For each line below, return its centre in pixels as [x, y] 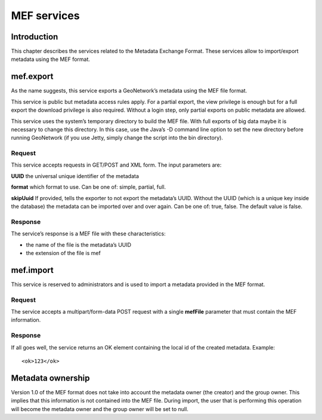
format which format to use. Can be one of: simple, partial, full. [89, 187]
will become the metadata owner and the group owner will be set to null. [100, 409]
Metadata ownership [50, 378]
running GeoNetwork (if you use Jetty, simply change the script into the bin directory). [117, 138]
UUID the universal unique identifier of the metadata [75, 176]
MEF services [45, 16]
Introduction [35, 37]
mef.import [32, 270]
